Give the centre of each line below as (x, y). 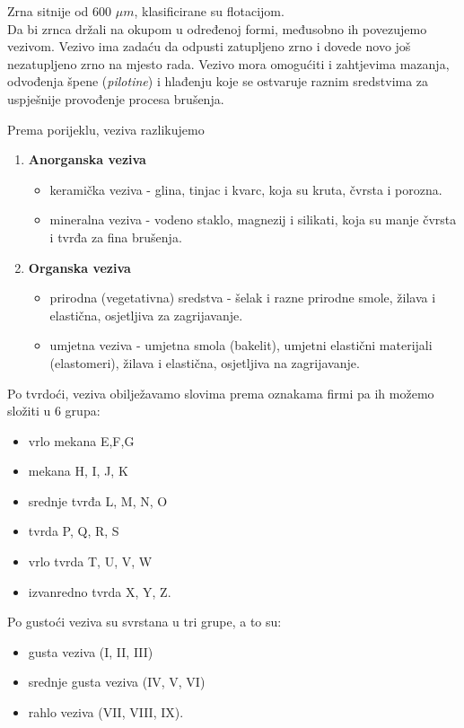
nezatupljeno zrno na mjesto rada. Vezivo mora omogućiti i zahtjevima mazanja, (228, 63)
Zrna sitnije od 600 (60, 11)
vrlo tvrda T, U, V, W (90, 561)
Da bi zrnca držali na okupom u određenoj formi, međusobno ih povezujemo (217, 28)
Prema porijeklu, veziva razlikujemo (106, 129)
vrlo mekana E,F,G (81, 440)
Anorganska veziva (87, 159)
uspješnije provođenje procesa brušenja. (116, 98)
